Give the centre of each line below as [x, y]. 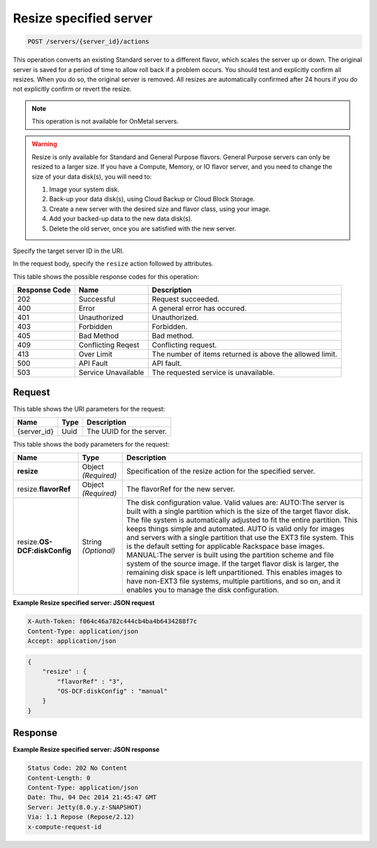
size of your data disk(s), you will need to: [92, 176]
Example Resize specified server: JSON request [84, 603]
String [92, 542]
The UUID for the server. [127, 432]
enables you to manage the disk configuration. [203, 590]
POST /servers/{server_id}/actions [88, 42]
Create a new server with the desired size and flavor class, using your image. [160, 209]
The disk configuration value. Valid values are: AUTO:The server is [236, 503]
